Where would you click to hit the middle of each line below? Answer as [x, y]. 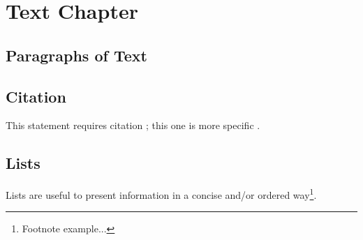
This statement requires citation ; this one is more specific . [133, 125]
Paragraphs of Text [76, 55]
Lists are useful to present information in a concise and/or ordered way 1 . [161, 194]
